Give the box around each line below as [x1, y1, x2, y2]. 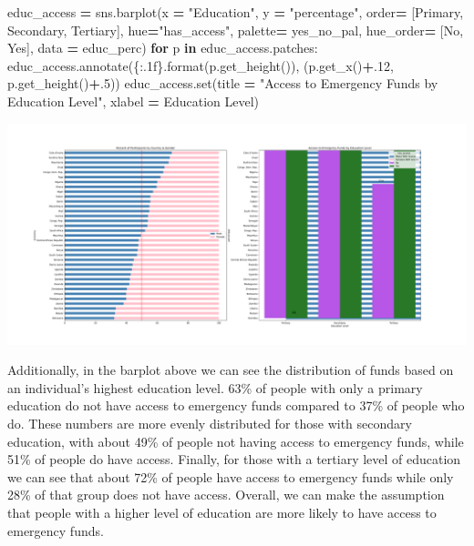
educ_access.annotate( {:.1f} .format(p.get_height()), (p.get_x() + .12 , [7, 56, 394, 75]
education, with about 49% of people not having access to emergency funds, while [7, 431, 464, 450]
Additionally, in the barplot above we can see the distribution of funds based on [7, 360, 454, 379]
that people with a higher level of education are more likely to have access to [7, 503, 437, 522]
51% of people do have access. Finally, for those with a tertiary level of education [7, 450, 461, 469]
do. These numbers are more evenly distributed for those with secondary [7, 414, 412, 433]
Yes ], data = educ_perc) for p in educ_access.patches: [7, 38, 318, 57]
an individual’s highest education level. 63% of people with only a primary [7, 378, 423, 397]
